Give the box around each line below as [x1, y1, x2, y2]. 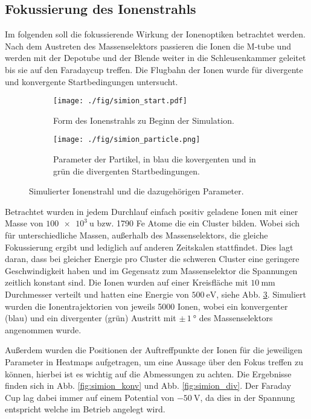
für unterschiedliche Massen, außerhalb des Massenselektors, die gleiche [5, 229, 268, 241]
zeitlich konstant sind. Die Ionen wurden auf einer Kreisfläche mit [5, 276, 248, 289]
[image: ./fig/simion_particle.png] [53, 135, 200, 144]
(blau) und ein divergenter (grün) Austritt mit [5, 312, 176, 324]
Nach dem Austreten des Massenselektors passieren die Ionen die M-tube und [5, 39, 291, 52]
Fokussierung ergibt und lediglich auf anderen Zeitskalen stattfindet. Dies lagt [5, 240, 293, 253]
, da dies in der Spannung [200, 391, 295, 403]
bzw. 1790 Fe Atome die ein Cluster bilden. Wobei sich [97, 217, 300, 229]
